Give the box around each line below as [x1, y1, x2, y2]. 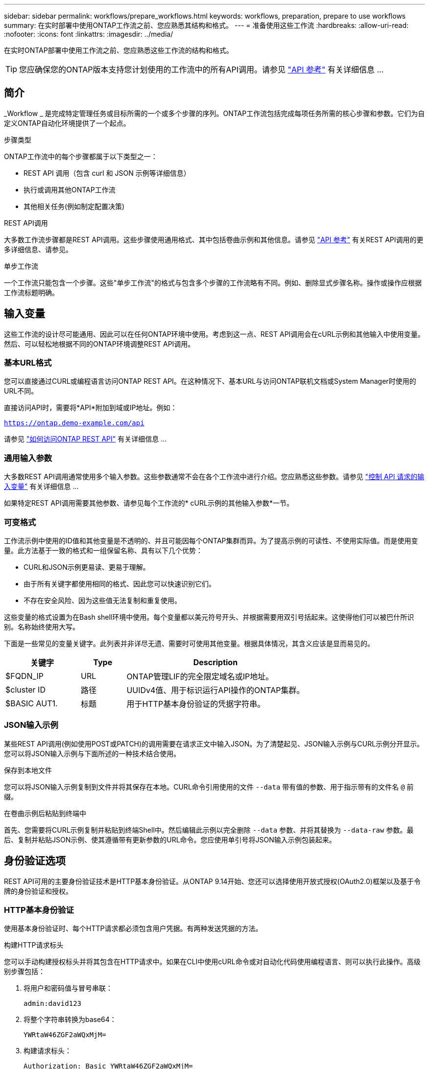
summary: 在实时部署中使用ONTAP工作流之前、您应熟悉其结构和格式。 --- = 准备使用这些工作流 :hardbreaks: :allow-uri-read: [4, 21, 409, 29]
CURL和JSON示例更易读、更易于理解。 [24, 562, 150, 571]
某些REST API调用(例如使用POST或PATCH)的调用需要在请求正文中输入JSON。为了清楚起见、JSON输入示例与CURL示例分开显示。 [4, 739, 424, 748]
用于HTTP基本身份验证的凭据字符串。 [126, 698, 265, 709]
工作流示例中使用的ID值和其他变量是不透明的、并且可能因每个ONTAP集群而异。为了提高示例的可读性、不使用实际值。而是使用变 [4, 536, 418, 545]
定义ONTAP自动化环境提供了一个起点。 [4, 118, 130, 127]
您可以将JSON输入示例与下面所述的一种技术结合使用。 [4, 749, 181, 758]
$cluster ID [5, 684, 46, 695]
